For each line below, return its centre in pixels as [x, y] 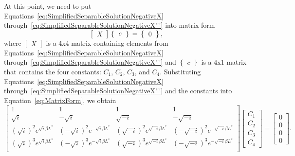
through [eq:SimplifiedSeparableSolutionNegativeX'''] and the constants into [118, 91]
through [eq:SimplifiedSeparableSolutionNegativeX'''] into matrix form [110, 25]
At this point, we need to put [48, 6]
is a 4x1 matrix [224, 62]
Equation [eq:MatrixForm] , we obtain [60, 100]
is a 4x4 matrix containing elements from [107, 43]
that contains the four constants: [53, 71]
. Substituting [180, 71]
